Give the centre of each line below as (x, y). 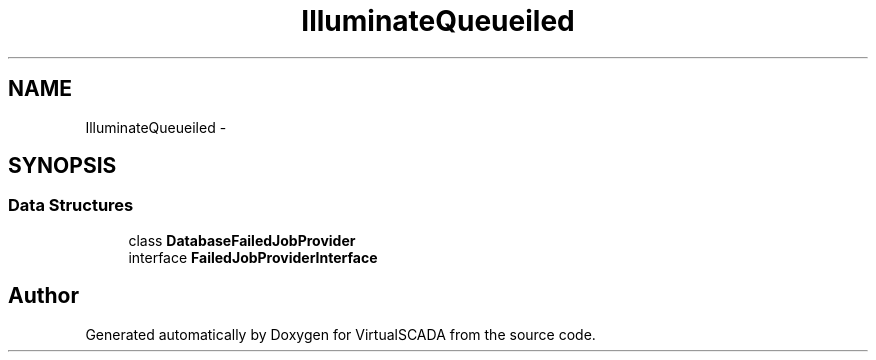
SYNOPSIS (62, 166)
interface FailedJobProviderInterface (253, 257)
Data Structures (71, 205)
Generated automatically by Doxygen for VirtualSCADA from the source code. (340, 334)
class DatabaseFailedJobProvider (242, 240)
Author (43, 296)
